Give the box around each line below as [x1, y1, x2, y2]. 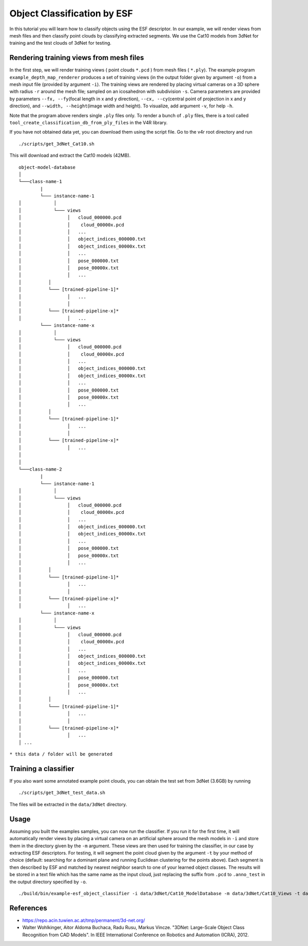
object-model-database [18, 164, 76, 170]
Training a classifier [9, 764, 74, 773]
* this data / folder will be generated [9, 751, 113, 757]
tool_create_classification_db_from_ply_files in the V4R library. [9, 119, 168, 125]
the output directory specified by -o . [9, 879, 87, 885]
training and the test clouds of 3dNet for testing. [9, 40, 111, 46]
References [9, 903, 47, 912]
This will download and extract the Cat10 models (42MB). [9, 152, 131, 159]
